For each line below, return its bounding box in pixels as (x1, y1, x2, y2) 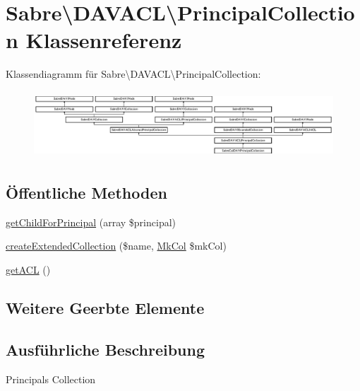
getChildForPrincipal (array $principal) (6, 214, 176, 229)
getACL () (6, 262, 51, 277)
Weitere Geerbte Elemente (6, 297, 205, 318)
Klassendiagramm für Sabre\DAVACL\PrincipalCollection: (6, 66, 261, 81)
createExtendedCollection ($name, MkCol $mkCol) (6, 238, 227, 253)
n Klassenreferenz (6, 25, 182, 54)
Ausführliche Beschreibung (6, 338, 205, 360)
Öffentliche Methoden (6, 182, 167, 204)
